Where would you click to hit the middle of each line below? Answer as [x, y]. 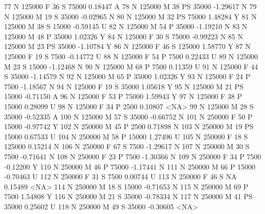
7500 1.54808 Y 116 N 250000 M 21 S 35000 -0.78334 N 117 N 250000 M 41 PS [128, 196]
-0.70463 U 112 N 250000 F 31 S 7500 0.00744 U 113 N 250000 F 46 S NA [120, 176]
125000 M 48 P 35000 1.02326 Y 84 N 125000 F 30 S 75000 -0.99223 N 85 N [124, 36]
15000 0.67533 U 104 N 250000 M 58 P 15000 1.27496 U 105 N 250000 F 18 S [126, 136]
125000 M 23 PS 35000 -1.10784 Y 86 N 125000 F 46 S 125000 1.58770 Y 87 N [127, 46]
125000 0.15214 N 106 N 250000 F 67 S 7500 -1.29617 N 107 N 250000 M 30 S [127, 146]
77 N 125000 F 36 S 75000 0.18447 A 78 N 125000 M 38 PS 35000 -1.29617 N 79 [130, 6]
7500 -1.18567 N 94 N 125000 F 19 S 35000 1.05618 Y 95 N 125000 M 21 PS [124, 86]
